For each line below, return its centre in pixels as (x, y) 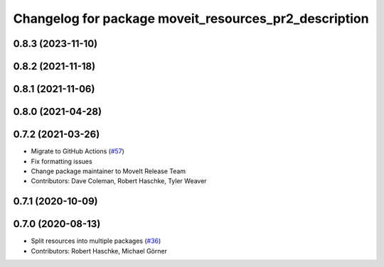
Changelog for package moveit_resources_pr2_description (191, 18)
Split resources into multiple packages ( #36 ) (96, 241)
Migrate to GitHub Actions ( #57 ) (78, 151)
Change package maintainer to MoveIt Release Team (108, 171)
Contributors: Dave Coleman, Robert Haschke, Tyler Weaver (119, 181)
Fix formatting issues (62, 161)
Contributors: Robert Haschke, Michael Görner (99, 251)
